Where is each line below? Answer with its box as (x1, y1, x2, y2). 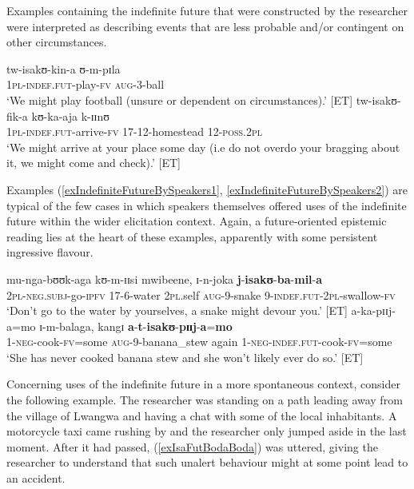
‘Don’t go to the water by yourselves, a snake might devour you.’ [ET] (6, 302, 348, 319)
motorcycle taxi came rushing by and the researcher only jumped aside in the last (6, 423, 407, 439)
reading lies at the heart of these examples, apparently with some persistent (6, 228, 378, 245)
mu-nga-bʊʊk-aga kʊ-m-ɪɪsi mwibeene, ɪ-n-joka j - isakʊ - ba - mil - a (6, 270, 323, 287)
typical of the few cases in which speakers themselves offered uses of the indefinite (6, 197, 407, 213)
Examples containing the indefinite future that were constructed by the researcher (6, 2, 408, 18)
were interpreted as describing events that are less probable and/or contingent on (6, 18, 404, 34)
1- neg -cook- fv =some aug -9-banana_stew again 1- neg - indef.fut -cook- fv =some (6, 333, 392, 350)
